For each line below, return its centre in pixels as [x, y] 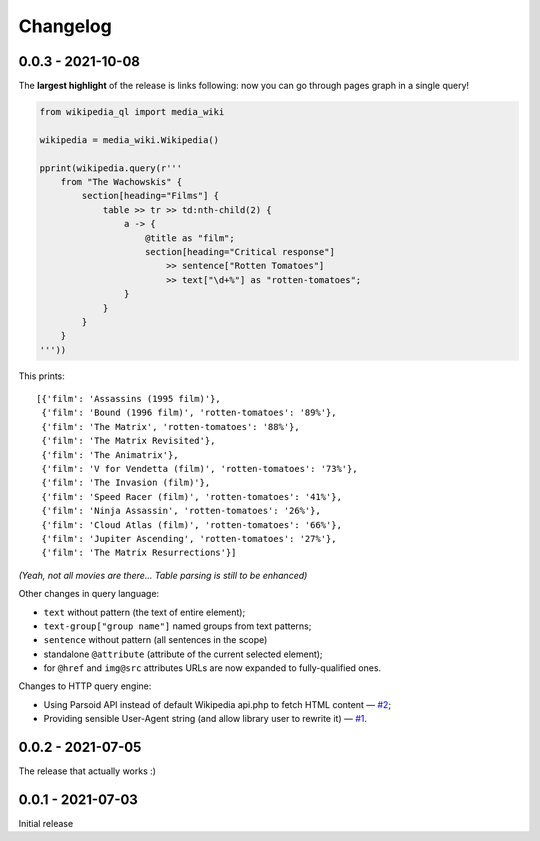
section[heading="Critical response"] [240, 251]
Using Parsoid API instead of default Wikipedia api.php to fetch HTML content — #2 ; [217, 704]
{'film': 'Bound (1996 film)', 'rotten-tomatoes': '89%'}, [189, 413]
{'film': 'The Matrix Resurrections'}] [139, 553]
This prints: [41, 376]
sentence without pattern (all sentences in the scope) [155, 640]
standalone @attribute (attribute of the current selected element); [183, 654]
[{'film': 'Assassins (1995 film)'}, [129, 399]
